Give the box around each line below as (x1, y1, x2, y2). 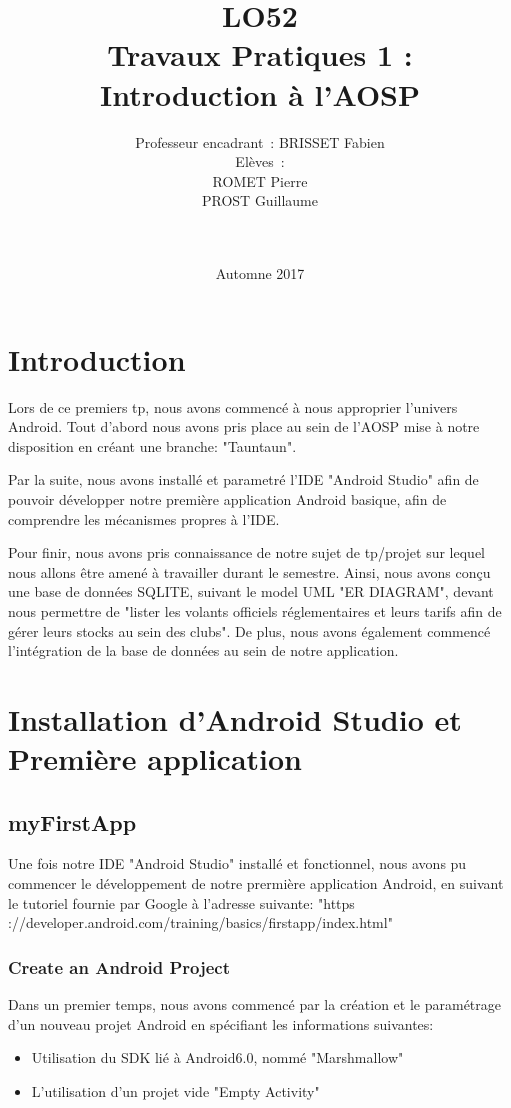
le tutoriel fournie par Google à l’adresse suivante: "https (8, 892, 355, 913)
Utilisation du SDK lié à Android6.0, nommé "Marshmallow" (31, 1047, 404, 1068)
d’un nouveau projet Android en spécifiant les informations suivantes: (8, 1013, 434, 1034)
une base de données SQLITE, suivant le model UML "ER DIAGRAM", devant (8, 581, 494, 602)
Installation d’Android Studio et (8, 698, 462, 739)
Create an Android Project (8, 954, 230, 979)
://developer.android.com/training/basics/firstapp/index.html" (8, 912, 393, 933)
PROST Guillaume (201, 190, 318, 211)
